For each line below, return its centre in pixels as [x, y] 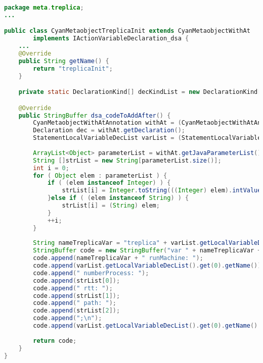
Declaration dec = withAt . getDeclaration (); [109, 131]
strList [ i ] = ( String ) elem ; [111, 206]
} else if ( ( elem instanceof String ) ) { [118, 198]
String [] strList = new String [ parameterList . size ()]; [127, 160]
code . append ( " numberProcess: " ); [91, 273]
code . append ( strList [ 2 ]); [77, 311]
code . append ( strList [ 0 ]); [77, 280]
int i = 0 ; [51, 168]
